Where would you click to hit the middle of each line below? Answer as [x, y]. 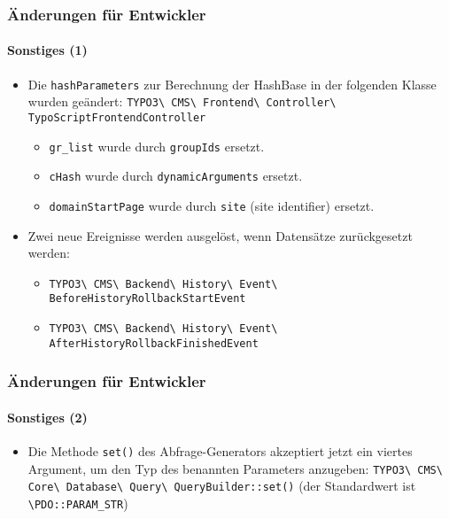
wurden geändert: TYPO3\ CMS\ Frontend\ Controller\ [182, 101]
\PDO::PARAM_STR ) [78, 503]
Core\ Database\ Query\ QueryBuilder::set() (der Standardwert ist [222, 486]
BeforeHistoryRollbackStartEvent [147, 299]
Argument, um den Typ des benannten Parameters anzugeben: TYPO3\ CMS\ [235, 468]
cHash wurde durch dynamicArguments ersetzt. [176, 176]
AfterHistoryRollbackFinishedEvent [154, 343]
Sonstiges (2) [47, 417]
